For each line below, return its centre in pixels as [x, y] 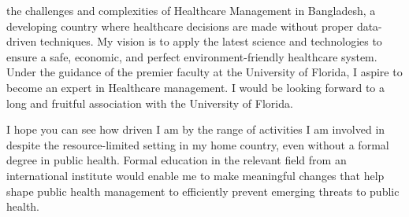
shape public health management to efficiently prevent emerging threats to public [203, 191]
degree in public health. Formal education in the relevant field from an [177, 160]
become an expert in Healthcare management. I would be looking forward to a [196, 87]
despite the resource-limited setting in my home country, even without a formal [198, 144]
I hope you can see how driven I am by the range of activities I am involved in [196, 129]
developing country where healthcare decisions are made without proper [180, 26]
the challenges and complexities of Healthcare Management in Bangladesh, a [191, 10]
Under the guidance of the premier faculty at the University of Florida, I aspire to [204, 72]
